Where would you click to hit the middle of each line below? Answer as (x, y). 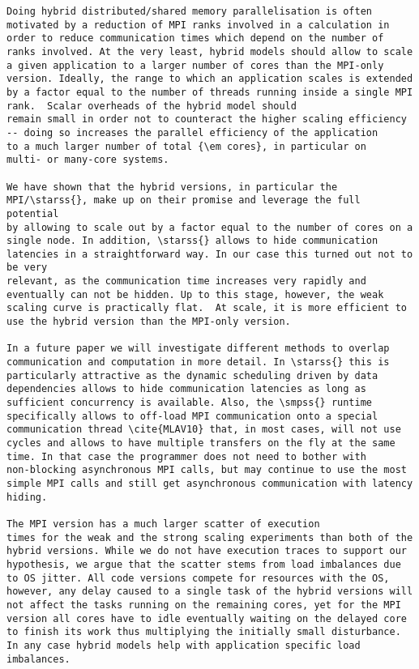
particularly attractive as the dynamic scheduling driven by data (192, 375)
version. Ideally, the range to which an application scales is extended (210, 79)
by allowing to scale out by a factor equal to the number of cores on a (210, 227)
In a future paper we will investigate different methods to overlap (198, 349)
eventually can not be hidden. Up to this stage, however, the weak (195, 294)
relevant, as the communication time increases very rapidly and (186, 281)
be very (27, 268)
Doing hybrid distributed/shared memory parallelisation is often (190, 11)
